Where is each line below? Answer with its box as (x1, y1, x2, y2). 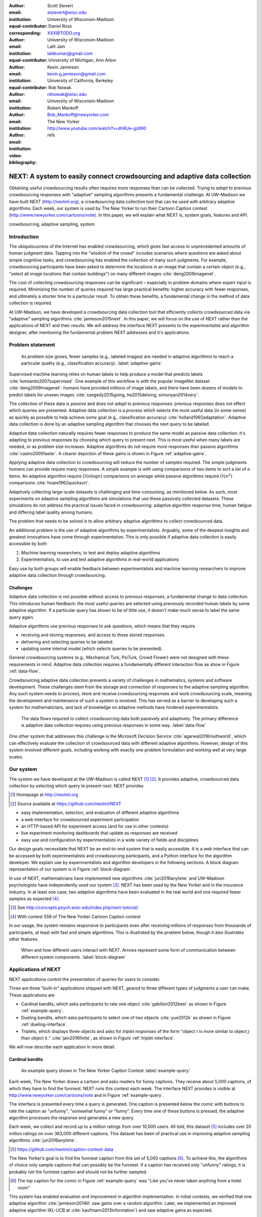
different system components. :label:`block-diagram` (21, 954, 126, 960)
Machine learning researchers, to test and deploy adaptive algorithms (21, 550, 160, 555)
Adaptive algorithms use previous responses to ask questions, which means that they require (9, 623, 195, 629)
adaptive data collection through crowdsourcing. (9, 572, 106, 578)
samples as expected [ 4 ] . (9, 896, 60, 902)
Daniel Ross (48, 23, 72, 29)
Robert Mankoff (47, 105, 79, 111)
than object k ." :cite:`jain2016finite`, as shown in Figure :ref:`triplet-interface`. (21, 1035, 176, 1041)
